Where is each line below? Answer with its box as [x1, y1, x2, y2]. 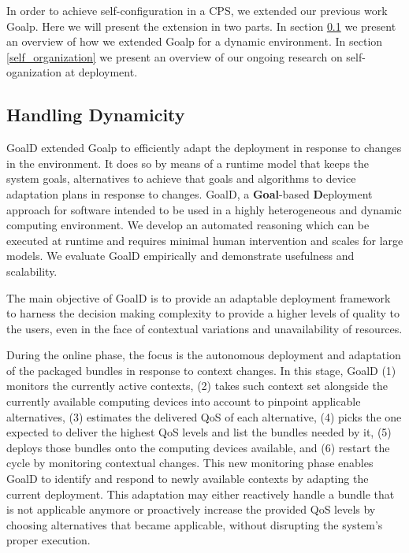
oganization [6, 64, 62, 80]
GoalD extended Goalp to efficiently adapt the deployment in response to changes [6, 139, 402, 156]
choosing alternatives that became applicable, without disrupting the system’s [6, 516, 383, 533]
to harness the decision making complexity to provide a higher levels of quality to [6, 305, 400, 321]
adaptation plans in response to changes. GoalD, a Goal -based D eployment [6, 185, 373, 202]
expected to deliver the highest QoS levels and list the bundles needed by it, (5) [6, 424, 392, 440]
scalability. [6, 262, 58, 279]
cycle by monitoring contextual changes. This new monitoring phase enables [6, 455, 374, 471]
